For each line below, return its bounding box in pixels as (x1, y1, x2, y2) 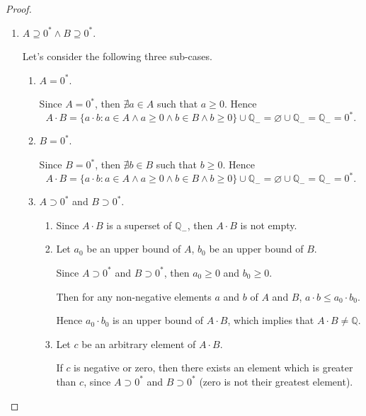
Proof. (6, 1, 32, 16)
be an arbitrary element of (81, 336, 196, 351)
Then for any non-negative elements (56, 289, 212, 304)
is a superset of (106, 217, 172, 232)
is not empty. (240, 217, 297, 232)
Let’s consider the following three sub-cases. (22, 49, 212, 64)
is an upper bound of (113, 313, 204, 328)
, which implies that (227, 313, 314, 328)
